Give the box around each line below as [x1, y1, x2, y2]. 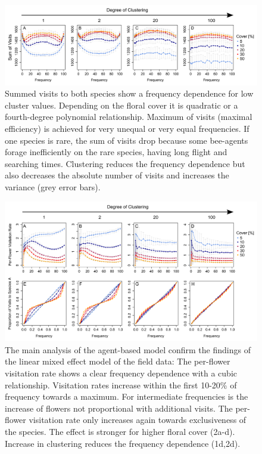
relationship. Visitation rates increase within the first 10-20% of [5, 378, 237, 391]
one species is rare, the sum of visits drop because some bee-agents [5, 134, 248, 146]
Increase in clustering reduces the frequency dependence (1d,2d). [5, 437, 241, 449]
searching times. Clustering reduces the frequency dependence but [5, 157, 245, 169]
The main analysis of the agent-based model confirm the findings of [5, 343, 251, 356]
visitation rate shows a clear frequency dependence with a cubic [5, 367, 237, 379]
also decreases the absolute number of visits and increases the [5, 169, 229, 181]
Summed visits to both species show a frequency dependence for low [5, 87, 254, 100]
